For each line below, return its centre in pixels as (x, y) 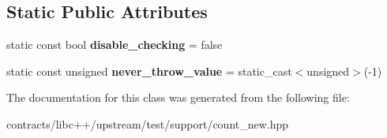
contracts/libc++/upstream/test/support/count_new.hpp (148, 123)
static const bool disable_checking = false (115, 45)
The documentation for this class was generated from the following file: (178, 97)
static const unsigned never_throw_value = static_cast (149, 71)
